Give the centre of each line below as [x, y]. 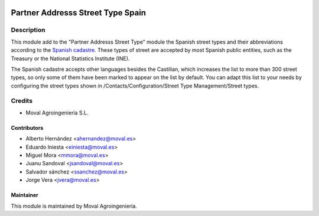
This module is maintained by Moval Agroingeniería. [74, 206]
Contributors [27, 127]
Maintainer [25, 195]
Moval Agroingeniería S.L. [57, 113]
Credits [22, 101]
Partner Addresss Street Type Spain [79, 13]
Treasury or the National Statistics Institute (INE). [70, 58]
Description [28, 30]
